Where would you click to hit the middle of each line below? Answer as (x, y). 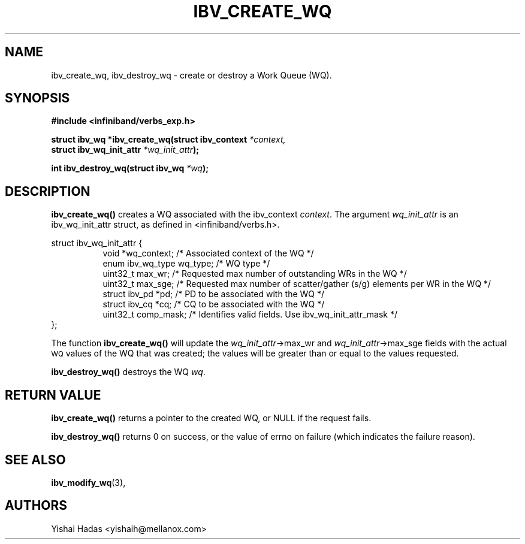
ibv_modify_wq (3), (88, 482)
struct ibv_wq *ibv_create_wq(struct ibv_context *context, (168, 140)
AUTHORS (36, 506)
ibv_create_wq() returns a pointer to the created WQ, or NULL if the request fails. (211, 418)
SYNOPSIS (37, 98)
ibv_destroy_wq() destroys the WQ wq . (128, 372)
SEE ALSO (35, 460)
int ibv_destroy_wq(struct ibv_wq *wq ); (130, 168)
